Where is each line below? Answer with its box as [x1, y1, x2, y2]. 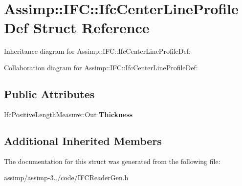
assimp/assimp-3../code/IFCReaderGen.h [4, 172, 129, 183]
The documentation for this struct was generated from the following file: [4, 156, 220, 166]
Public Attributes [4, 86, 95, 101]
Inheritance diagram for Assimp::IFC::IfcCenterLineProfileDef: [4, 46, 191, 56]
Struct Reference [33, 18, 150, 38]
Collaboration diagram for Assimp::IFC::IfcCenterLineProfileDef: [4, 62, 198, 72]
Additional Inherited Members [4, 133, 162, 148]
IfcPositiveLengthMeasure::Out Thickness [4, 109, 133, 119]
